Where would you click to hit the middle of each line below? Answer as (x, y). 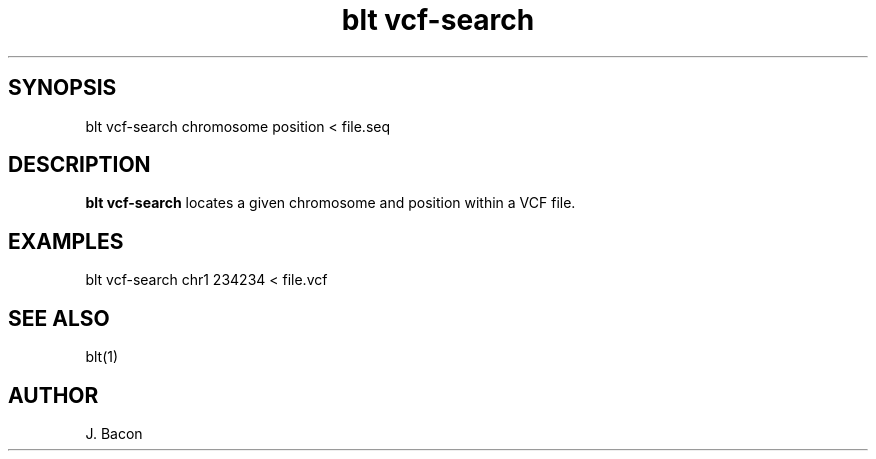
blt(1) (102, 357)
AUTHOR (53, 395)
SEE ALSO (59, 318)
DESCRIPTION (79, 165)
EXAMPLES (66, 241)
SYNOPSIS (62, 88)
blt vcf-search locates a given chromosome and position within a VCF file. (330, 203)
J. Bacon (114, 433)
